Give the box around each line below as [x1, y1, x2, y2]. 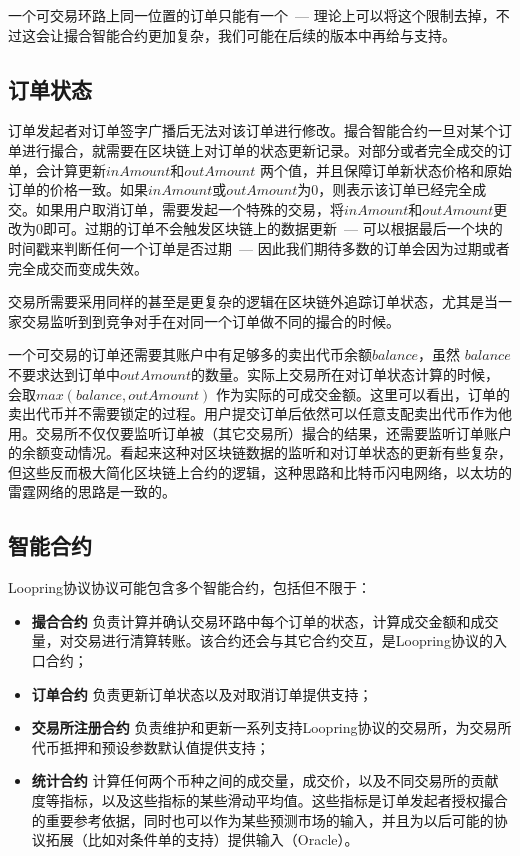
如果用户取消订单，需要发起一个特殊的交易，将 [35, 198, 344, 219]
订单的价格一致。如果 [8, 179, 148, 200]
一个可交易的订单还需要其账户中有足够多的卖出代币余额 [8, 344, 372, 365]
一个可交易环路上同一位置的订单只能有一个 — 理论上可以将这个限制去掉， [8, 5, 496, 25]
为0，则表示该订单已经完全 [297, 179, 473, 200]
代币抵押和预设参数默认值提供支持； [31, 736, 270, 757]
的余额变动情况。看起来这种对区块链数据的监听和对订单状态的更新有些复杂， [8, 442, 512, 463]
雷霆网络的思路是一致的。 [8, 481, 176, 502]
